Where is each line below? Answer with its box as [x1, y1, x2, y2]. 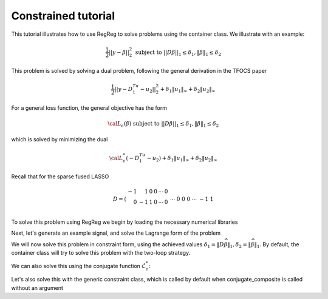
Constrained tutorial [11, 9, 115, 22]
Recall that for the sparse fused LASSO [11, 173, 109, 180]
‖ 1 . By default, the [254, 240, 299, 249]
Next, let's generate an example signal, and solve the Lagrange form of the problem [11, 229, 221, 237]
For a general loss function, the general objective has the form [11, 104, 167, 112]
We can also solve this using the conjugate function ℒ [11, 262, 146, 269]
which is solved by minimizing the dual [11, 136, 108, 143]
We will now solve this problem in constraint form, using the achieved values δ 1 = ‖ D [11, 240, 224, 249]
